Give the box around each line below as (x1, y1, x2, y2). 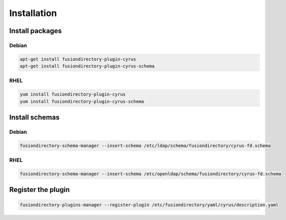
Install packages (9, 27, 62, 35)
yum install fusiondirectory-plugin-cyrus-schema (20, 98, 144, 104)
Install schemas (9, 113, 60, 122)
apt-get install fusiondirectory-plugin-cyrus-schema (20, 63, 155, 69)
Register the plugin (9, 185, 70, 194)
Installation (9, 8, 57, 19)
